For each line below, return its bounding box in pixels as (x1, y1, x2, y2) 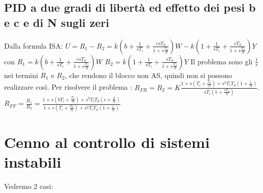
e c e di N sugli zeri (4, 14, 110, 30)
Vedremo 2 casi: (4, 180, 53, 191)
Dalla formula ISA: (4, 40, 63, 51)
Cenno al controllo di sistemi (4, 131, 210, 152)
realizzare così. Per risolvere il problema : (4, 82, 133, 92)
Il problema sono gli (190, 56, 253, 66)
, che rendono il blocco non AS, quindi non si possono (64, 69, 232, 80)
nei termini (4, 69, 38, 80)
